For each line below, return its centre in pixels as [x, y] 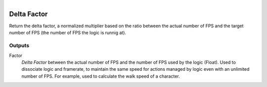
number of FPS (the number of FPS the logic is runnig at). [67, 33]
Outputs [19, 45]
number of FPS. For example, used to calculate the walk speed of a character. [101, 76]
